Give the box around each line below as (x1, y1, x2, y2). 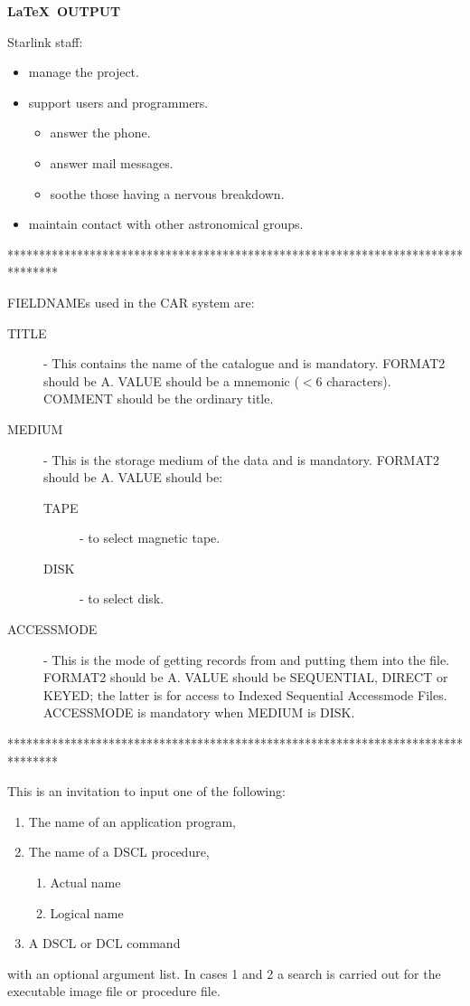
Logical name (50, 903, 124, 922)
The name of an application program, (28, 811, 236, 830)
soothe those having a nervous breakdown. (50, 184, 285, 203)
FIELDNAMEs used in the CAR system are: (7, 292, 255, 311)
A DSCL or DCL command (28, 934, 181, 953)
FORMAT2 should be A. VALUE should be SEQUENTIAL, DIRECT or (43, 668, 448, 687)
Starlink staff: (7, 32, 83, 51)
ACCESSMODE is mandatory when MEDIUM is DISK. (43, 703, 355, 722)
